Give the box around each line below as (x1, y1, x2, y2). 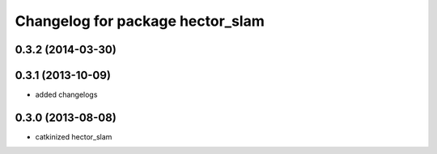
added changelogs (35, 89, 98, 100)
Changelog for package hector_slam (15, 12, 265, 30)
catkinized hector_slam (35, 131, 112, 141)
